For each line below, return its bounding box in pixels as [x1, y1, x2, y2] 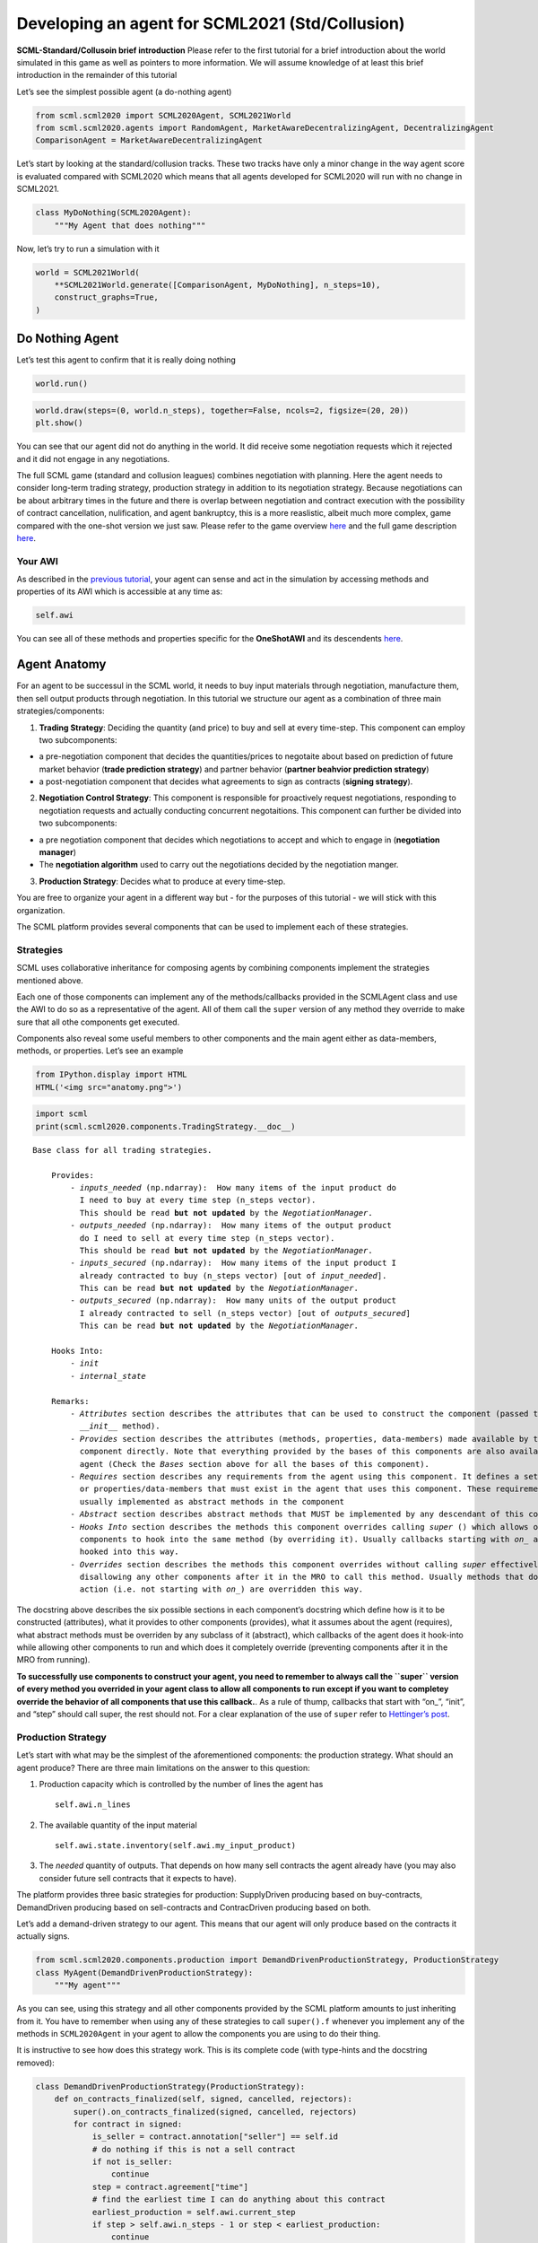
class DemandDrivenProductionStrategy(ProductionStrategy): [35, 2082, 306, 2091]
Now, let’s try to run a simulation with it [16, 243, 161, 254]
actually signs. [16, 1931, 71, 1942]
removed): [16, 2057, 56, 2068]
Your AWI [16, 554, 58, 567]
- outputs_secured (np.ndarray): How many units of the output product [70, 1296, 397, 1305]
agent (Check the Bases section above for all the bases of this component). [79, 1459, 430, 1469]
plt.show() [35, 418, 83, 428]
